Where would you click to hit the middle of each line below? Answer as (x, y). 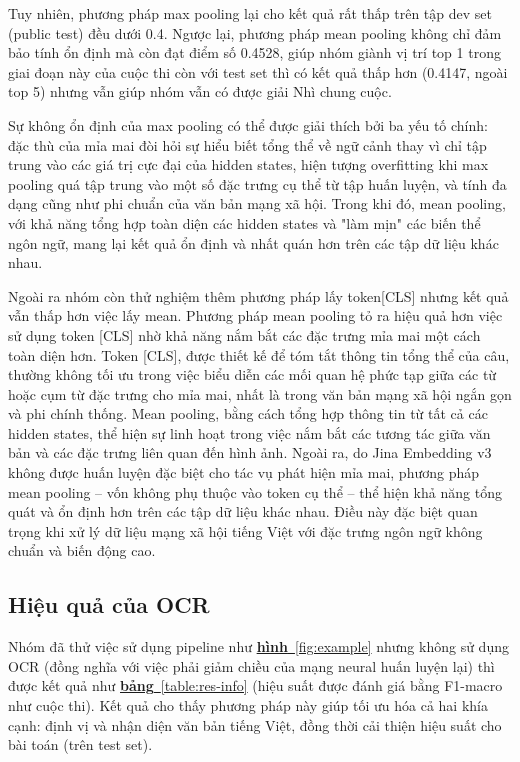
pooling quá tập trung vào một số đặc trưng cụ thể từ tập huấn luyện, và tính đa (257, 183)
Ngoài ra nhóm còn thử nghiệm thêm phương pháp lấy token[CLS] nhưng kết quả (258, 295)
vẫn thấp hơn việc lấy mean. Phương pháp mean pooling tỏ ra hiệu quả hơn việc (255, 315)
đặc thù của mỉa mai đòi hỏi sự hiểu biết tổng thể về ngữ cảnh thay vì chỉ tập (247, 144)
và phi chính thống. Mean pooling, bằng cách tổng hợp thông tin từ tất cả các (248, 413)
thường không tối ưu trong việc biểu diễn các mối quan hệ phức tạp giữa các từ (252, 374)
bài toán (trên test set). (80, 744)
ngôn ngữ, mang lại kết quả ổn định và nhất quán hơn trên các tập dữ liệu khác (253, 242)
